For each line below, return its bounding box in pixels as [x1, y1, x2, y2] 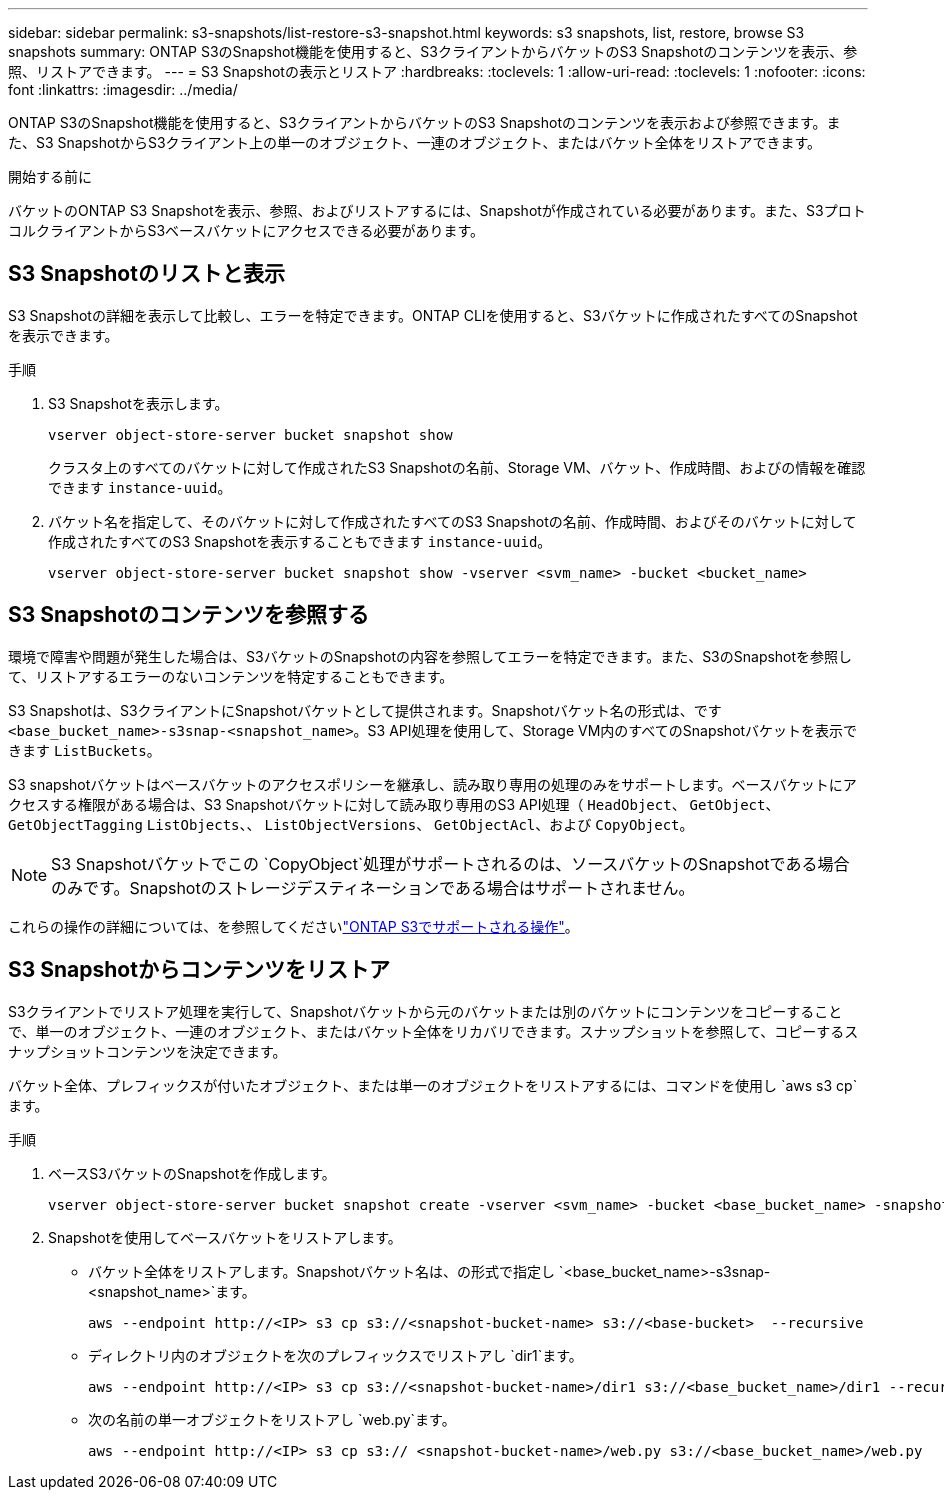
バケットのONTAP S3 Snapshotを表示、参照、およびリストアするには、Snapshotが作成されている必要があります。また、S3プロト [8, 202, 866, 219]
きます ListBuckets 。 [8, 741, 161, 759]
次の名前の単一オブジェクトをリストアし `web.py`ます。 [88, 1410, 456, 1428]
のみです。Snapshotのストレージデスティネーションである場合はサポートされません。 [51, 877, 695, 898]
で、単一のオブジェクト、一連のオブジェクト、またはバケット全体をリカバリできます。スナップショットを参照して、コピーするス [8, 1022, 859, 1040]
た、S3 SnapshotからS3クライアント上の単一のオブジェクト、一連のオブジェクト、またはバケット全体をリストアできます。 [8, 134, 822, 151]
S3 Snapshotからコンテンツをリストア [8, 957, 390, 983]
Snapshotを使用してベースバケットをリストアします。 [48, 1228, 402, 1246]
